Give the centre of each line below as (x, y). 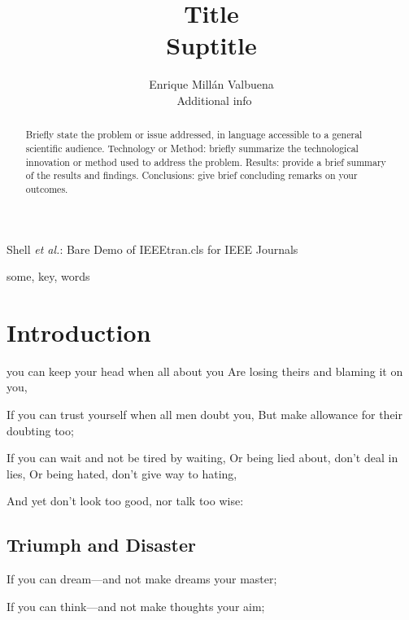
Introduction (79, 332)
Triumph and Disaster (101, 545)
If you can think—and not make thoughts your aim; (136, 606)
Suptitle (211, 45)
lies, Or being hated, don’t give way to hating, (122, 473)
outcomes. (47, 188)
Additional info (214, 100)
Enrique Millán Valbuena (211, 84)
